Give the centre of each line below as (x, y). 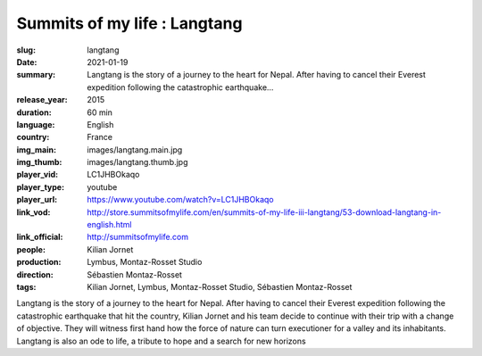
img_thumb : (39, 162)
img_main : (37, 149)
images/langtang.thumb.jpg (137, 162)
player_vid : (37, 175)
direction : (35, 274)
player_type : (41, 186)
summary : (36, 75)
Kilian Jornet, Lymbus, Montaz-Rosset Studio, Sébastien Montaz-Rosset (220, 286)
